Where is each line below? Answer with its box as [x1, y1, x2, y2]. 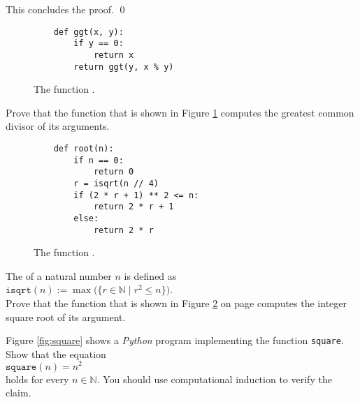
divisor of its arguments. [6, 119, 110, 133]
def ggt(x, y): [53, 27, 124, 37]
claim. [6, 385, 31, 400]
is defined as [124, 268, 177, 283]
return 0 [93, 167, 134, 177]
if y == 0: [73, 38, 124, 49]
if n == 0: [73, 155, 124, 165]
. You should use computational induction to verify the [96, 371, 332, 386]
